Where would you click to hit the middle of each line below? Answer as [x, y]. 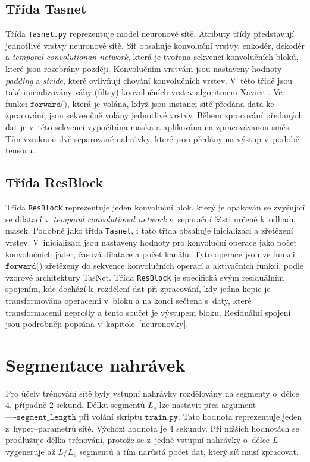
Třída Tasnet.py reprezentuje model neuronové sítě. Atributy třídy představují [150, 34]
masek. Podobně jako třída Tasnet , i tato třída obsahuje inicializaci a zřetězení [149, 230]
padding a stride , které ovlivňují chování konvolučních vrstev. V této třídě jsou [149, 80]
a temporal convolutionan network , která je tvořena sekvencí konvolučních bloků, [152, 57]
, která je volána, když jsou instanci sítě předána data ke [170, 103]
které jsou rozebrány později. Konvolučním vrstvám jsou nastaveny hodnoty [144, 69]
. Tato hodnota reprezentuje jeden [240, 417]
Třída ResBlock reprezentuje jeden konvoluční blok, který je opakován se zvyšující [155, 207]
